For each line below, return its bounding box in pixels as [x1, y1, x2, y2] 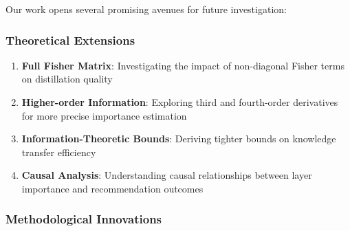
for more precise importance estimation [21, 108, 187, 122]
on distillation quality [21, 71, 113, 86]
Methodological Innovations [6, 210, 162, 228]
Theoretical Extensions [6, 31, 135, 48]
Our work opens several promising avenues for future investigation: [6, 2, 287, 16]
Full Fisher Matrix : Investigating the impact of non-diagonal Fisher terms [21, 58, 344, 72]
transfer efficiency [21, 144, 96, 159]
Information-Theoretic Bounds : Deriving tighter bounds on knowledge [21, 131, 336, 146]
